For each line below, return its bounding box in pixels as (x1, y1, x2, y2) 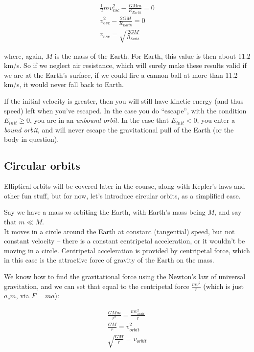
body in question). (4, 134, 59, 144)
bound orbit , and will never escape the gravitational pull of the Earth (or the (4, 124, 234, 134)
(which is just (203, 281, 244, 291)
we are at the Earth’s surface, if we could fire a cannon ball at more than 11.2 (4, 69, 238, 80)
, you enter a (197, 115, 235, 125)
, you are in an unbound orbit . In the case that (30, 115, 169, 125)
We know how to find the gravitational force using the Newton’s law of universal (4, 271, 246, 281)
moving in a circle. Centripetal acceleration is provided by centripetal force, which (4, 245, 250, 255)
